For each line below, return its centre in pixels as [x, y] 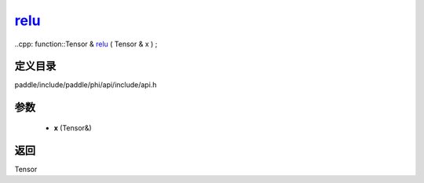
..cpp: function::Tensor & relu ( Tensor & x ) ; [86, 44]
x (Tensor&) [73, 128]
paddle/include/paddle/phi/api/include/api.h [86, 85]
